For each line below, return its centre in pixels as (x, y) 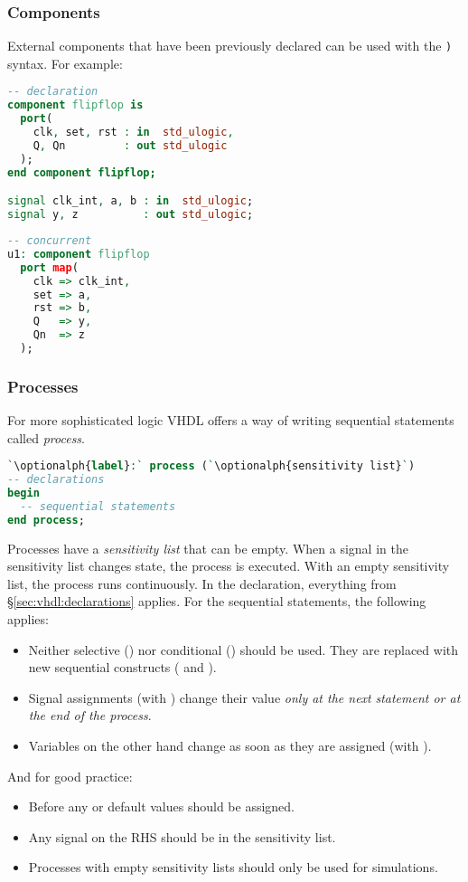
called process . (46, 437)
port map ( (49, 267)
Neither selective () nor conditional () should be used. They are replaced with (243, 649)
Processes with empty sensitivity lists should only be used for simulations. (233, 867)
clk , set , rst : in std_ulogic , (133, 133)
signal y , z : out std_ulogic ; (131, 215)
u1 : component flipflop (79, 254)
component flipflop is (75, 105)
